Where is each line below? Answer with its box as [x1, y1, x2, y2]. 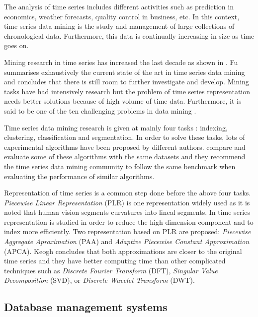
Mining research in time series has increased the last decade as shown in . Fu [4, 57, 238, 67]
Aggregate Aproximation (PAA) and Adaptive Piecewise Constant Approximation [4, 236, 250, 247]
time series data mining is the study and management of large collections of [4, 21, 235, 31]
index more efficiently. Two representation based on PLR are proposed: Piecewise [4, 226, 251, 237]
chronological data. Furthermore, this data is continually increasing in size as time [4, 30, 255, 41]
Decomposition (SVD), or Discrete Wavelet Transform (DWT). [4, 275, 195, 285]
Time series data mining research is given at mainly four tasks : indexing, [4, 122, 228, 132]
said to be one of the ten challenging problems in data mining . [4, 105, 196, 116]
